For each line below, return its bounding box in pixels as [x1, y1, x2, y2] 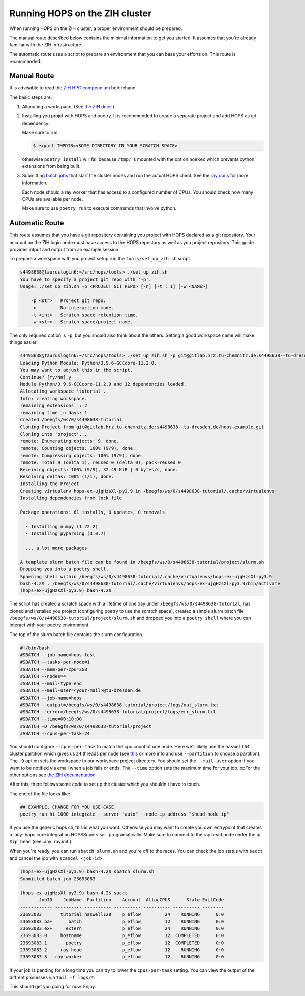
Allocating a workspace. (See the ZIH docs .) [22, 103, 114, 109]
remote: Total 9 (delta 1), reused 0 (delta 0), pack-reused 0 [20, 460, 181, 465]
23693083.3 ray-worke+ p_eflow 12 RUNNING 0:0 [20, 954, 224, 960]
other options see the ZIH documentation [9, 772, 96, 778]
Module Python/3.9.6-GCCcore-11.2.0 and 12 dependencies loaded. [20, 381, 187, 387]
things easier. [9, 339, 38, 345]
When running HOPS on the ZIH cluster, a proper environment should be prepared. [9, 25, 182, 32]
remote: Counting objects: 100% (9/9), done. [20, 445, 136, 451]
